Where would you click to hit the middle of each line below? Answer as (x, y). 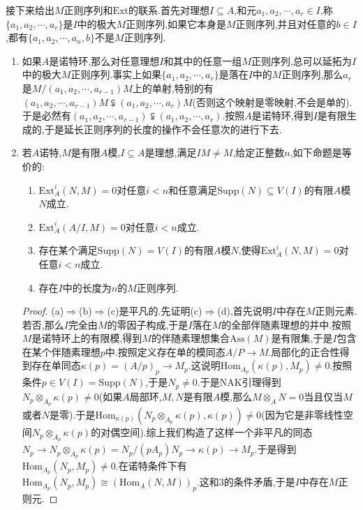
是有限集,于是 (302, 338)
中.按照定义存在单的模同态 (165, 351)
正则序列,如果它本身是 (176, 23)
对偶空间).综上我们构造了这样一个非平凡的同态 (207, 432)
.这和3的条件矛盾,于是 (246, 482)
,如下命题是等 (321, 152)
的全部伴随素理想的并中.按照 (287, 324)
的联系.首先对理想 (169, 10)
